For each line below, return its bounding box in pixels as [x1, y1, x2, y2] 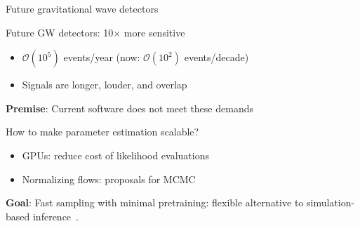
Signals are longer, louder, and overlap [22, 77, 187, 92]
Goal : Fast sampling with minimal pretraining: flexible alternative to [6, 195, 304, 210]
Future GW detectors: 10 [6, 25, 114, 39]
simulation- [307, 195, 355, 210]
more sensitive [124, 25, 185, 39]
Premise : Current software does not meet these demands [6, 100, 253, 115]
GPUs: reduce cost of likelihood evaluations [22, 147, 209, 162]
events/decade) [184, 50, 249, 65]
